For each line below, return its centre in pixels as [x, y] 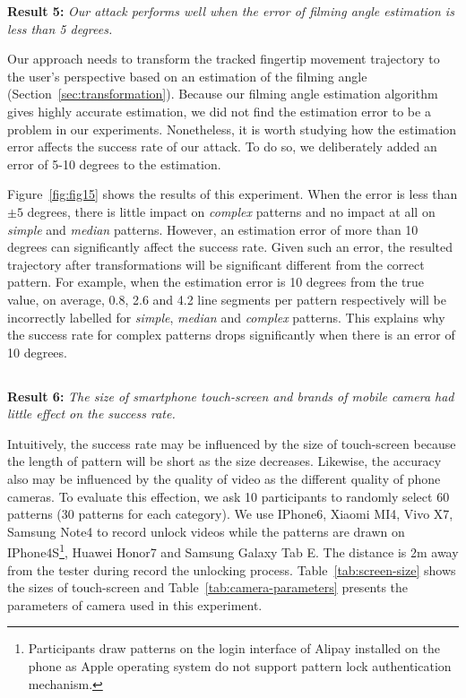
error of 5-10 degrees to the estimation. [114, 164]
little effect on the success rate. [91, 414]
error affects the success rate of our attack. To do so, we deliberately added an [222, 146]
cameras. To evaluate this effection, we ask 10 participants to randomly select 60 [229, 496]
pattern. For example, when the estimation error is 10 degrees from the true [216, 282]
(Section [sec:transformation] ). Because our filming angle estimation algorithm [223, 94]
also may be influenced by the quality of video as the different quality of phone [224, 479]
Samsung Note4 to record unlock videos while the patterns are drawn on [206, 531]
